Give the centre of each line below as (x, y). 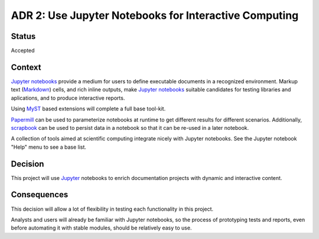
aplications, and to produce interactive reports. (68, 98)
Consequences (40, 195)
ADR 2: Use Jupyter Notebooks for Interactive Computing (155, 15)
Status (23, 36)
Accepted (23, 51)
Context (26, 67)
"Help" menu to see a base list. (49, 147)
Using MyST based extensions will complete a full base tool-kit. (88, 109)
